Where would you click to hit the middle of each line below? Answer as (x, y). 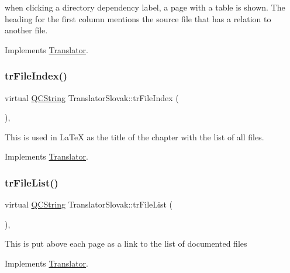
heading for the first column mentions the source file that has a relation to (138, 18)
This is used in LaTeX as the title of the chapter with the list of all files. (134, 136)
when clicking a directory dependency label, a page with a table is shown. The (145, 7)
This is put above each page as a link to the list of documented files (126, 243)
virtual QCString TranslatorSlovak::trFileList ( (89, 204)
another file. (26, 30)
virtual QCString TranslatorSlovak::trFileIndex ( (92, 97)
